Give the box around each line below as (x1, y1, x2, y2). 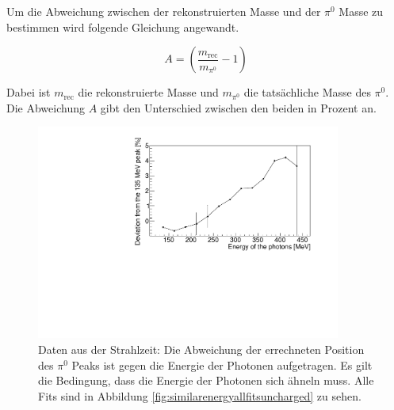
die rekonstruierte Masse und (78, 84, 219, 101)
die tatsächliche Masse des (243, 84, 371, 101)
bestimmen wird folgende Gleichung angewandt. (6, 18, 239, 35)
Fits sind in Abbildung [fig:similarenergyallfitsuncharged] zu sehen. (38, 387, 361, 404)
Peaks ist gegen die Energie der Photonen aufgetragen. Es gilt (71, 356, 373, 373)
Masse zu (339, 3, 384, 19)
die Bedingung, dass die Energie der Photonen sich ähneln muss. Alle (38, 372, 374, 389)
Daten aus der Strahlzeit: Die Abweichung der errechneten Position (38, 341, 365, 358)
